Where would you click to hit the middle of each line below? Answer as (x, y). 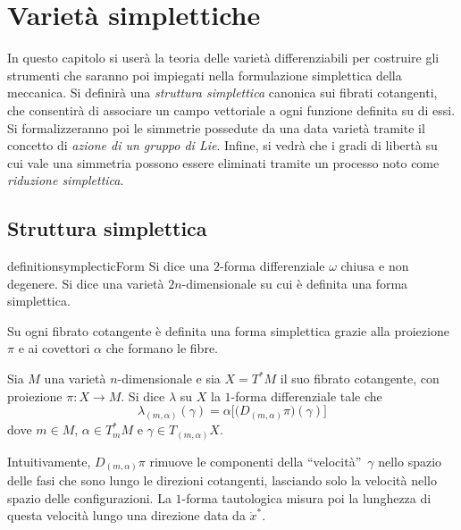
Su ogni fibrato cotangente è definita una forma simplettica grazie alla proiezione (228, 330)
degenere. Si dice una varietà (86, 283)
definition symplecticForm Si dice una (109, 266)
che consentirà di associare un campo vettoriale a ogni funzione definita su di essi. (231, 109)
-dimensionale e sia (169, 379)
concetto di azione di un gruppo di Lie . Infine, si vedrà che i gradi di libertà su (222, 145)
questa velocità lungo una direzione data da (126, 515)
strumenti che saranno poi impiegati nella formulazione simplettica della (205, 75)
